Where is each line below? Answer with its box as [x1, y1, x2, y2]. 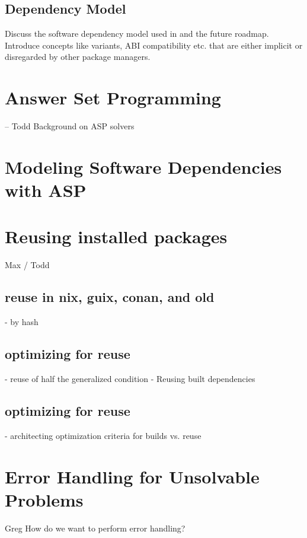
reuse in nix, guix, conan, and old [5, 288, 215, 306]
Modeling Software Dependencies [5, 154, 282, 179]
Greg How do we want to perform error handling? [5, 521, 186, 534]
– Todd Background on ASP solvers [5, 120, 135, 132]
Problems [5, 487, 84, 511]
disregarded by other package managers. [5, 50, 151, 63]
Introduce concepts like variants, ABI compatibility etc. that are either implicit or [5, 39, 303, 51]
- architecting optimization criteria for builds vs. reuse [5, 429, 202, 441]
